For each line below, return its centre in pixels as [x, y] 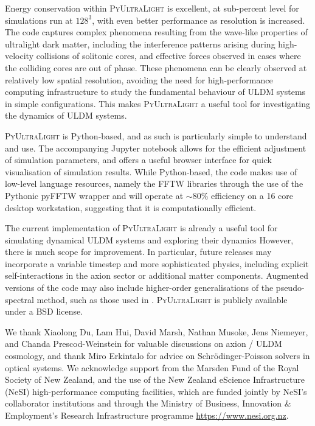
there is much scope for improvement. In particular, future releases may [138, 252]
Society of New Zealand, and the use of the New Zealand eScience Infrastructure [155, 379]
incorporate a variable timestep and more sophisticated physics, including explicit [157, 263]
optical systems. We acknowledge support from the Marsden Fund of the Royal [152, 367]
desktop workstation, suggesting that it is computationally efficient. [131, 207]
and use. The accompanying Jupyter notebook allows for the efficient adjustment [156, 148]
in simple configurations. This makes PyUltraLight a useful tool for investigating [157, 103]
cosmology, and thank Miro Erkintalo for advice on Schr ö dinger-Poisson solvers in [157, 356]
